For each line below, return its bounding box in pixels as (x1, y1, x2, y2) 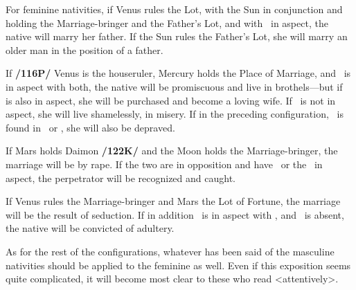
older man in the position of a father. (6, 42, 163, 57)
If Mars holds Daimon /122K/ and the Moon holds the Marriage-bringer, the (6, 143, 338, 158)
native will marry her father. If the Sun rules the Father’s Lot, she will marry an (6, 29, 348, 44)
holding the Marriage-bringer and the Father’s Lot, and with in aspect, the (6, 15, 328, 30)
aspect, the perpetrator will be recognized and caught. (6, 170, 235, 185)
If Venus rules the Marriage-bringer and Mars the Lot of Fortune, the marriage (6, 194, 341, 208)
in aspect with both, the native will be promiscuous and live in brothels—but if (6, 79, 343, 93)
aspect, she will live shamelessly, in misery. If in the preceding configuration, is (6, 107, 344, 121)
